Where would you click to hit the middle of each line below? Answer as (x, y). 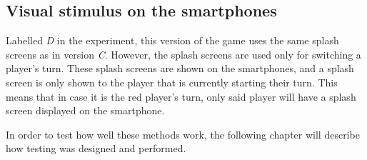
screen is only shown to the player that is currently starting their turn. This (172, 82)
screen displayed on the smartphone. (85, 110)
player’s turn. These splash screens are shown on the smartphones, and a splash (180, 68)
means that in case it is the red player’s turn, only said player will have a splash (181, 96)
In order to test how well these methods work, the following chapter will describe (183, 134)
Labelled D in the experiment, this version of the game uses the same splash (172, 40)
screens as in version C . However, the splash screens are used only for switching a (183, 54)
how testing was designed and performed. (96, 148)
